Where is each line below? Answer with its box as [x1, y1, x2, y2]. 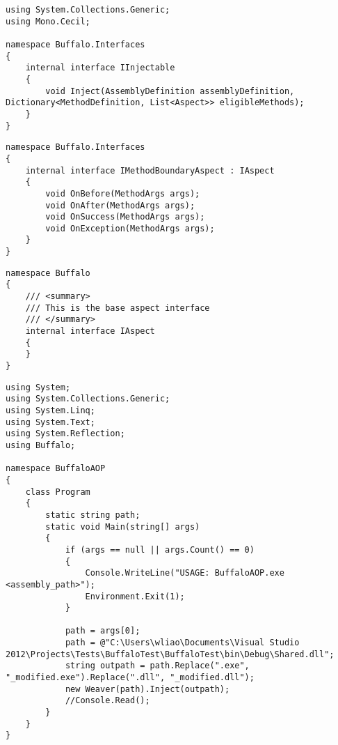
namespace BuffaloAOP [6, 463, 106, 474]
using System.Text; [6, 417, 95, 427]
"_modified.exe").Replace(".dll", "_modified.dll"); [6, 673, 255, 683]
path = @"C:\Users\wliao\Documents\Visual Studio [65, 638, 300, 648]
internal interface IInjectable [25, 63, 175, 73]
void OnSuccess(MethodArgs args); [45, 212, 205, 222]
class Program [25, 486, 90, 497]
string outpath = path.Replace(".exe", [65, 661, 250, 671]
